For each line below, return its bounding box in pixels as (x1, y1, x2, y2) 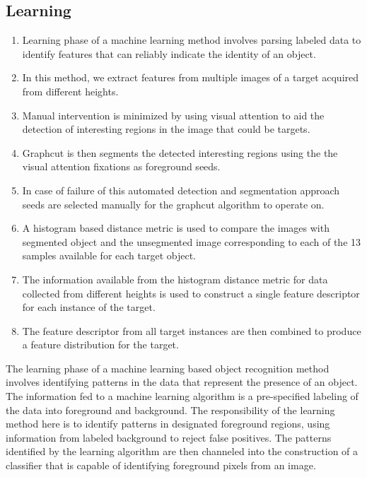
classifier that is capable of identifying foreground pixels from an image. (6, 458, 316, 473)
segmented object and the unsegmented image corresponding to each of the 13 (22, 234, 361, 249)
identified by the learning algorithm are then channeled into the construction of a (6, 444, 359, 459)
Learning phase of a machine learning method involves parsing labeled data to (22, 33, 361, 47)
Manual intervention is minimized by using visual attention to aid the (22, 107, 325, 122)
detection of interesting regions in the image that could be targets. (22, 122, 310, 136)
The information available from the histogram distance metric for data (22, 271, 328, 286)
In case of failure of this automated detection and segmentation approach (22, 182, 340, 197)
